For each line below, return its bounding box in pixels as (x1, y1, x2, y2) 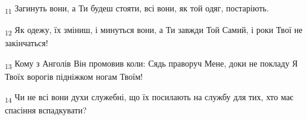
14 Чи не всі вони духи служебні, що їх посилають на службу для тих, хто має (5, 90, 294, 104)
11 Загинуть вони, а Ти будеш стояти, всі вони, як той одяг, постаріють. (5, 2, 269, 16)
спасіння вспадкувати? (5, 103, 87, 116)
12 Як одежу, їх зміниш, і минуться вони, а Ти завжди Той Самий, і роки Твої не (5, 23, 303, 37)
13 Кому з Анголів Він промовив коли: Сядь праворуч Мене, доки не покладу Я (5, 56, 298, 71)
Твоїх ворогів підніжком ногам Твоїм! (5, 70, 143, 82)
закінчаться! (5, 37, 48, 49)
